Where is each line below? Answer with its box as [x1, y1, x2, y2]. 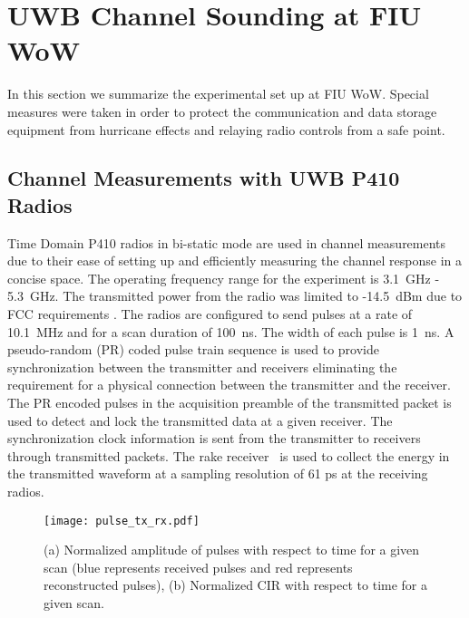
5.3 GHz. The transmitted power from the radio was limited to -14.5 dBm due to [7, 286, 463, 305]
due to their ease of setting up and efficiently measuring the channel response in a [7, 251, 462, 270]
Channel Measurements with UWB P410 [7, 164, 400, 192]
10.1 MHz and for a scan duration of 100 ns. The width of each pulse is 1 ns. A [7, 322, 454, 341]
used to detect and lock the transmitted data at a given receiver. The [7, 410, 393, 430]
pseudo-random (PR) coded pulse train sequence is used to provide [7, 340, 380, 359]
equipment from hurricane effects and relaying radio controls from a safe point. [7, 120, 445, 139]
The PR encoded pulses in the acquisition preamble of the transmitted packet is [7, 393, 452, 412]
